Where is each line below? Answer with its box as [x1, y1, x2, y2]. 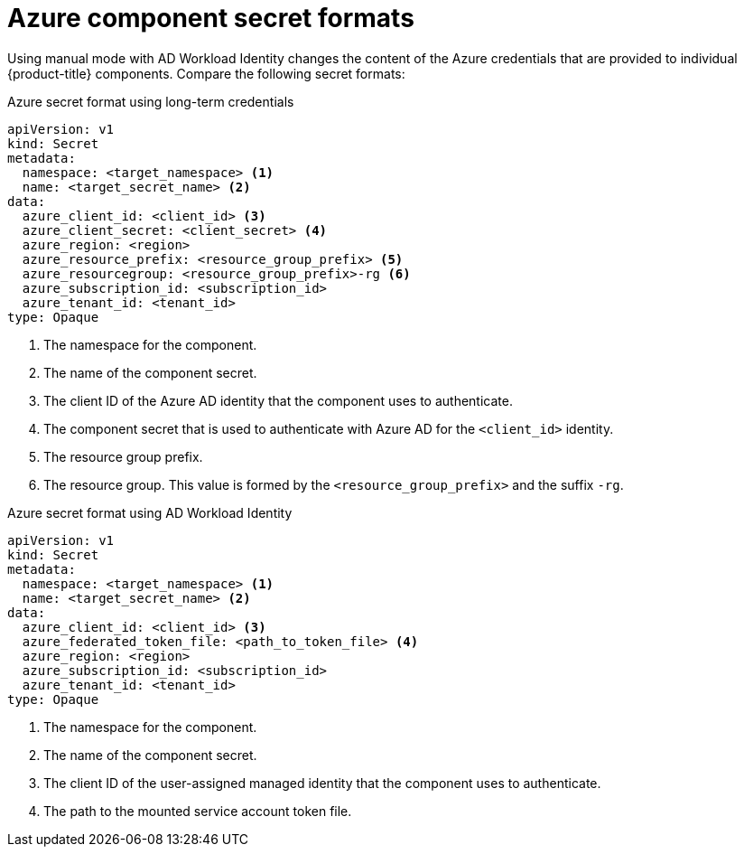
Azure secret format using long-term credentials [7, 93, 294, 109]
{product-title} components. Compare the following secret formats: [7, 65, 405, 81]
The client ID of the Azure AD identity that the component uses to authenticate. [43, 392, 513, 408]
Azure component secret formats [7, 3, 414, 33]
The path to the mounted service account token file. [43, 802, 352, 819]
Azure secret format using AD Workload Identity [7, 504, 293, 521]
